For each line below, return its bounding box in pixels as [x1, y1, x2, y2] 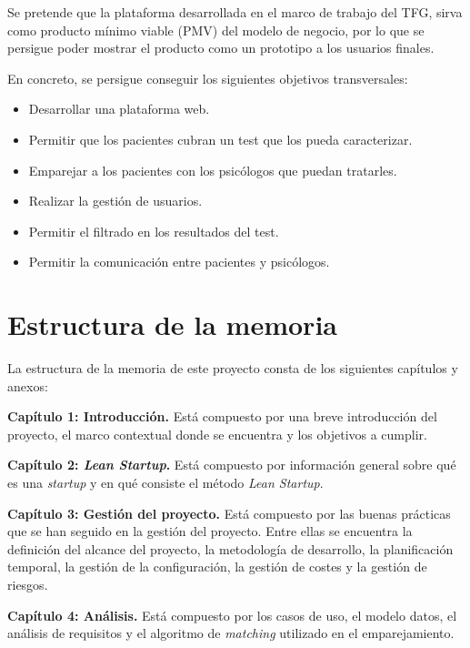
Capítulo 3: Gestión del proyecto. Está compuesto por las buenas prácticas [7, 503, 451, 522]
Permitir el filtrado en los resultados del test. [28, 221, 279, 240]
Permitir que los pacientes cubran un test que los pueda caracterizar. [28, 129, 413, 148]
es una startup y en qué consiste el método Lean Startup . [7, 473, 324, 492]
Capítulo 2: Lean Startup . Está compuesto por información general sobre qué [7, 455, 456, 474]
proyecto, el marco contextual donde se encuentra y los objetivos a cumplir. [7, 424, 427, 443]
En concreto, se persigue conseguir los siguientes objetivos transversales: [7, 68, 408, 87]
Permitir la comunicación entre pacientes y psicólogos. [28, 252, 330, 271]
